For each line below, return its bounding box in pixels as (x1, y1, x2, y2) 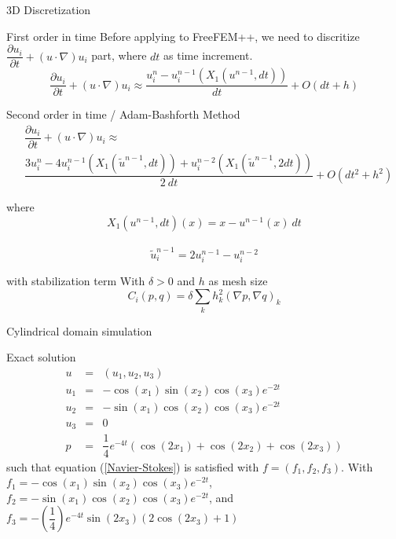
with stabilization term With (6, 273, 145, 289)
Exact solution (6, 349, 76, 365)
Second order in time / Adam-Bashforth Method (6, 106, 240, 123)
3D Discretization (6, 2, 91, 17)
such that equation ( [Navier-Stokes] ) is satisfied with (6, 458, 259, 475)
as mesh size (208, 273, 268, 289)
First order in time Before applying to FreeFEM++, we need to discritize (6, 27, 360, 44)
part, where (91, 47, 147, 64)
